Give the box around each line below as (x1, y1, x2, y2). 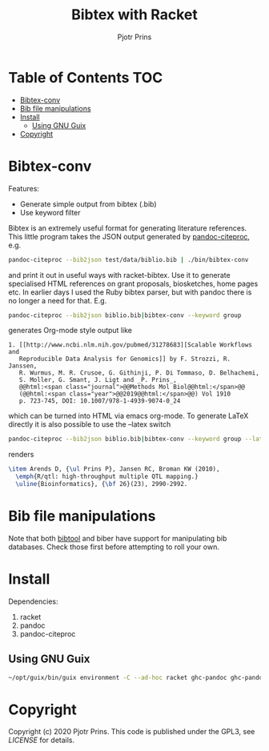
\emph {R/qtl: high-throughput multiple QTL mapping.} (15, 472, 199, 481)
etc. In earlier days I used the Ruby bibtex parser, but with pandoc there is (8, 287, 252, 297)
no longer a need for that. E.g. (8, 295, 107, 305)
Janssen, (8, 362, 38, 370)
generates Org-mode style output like (8, 326, 132, 335)
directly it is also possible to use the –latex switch (8, 420, 171, 429)
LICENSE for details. (8, 735, 75, 745)
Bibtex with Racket (70, 6, 199, 24)
